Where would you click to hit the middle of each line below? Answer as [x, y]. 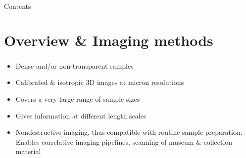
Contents [18, 6]
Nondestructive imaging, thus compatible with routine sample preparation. [129, 132]
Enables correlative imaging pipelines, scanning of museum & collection [124, 141]
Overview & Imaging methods [109, 40]
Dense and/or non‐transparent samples [74, 65]
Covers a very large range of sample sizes [78, 99]
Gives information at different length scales [81, 115]
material [28, 151]
